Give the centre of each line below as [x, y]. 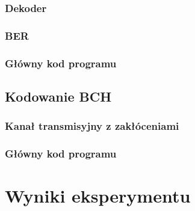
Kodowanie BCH [58, 96]
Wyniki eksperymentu [98, 196]
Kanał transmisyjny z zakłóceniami [92, 126]
